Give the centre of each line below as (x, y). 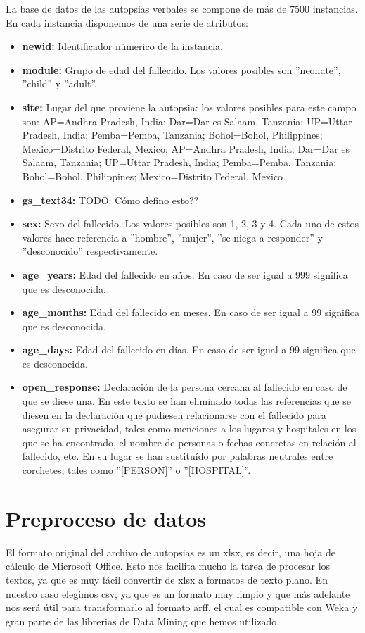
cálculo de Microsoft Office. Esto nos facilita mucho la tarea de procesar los (168, 566)
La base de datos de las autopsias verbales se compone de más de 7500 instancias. (182, 8)
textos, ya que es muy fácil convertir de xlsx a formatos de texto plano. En (167, 579)
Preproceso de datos (106, 518)
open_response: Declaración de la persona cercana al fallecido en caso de (185, 387)
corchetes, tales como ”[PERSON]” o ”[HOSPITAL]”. (136, 470)
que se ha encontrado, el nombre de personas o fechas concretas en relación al (189, 442)
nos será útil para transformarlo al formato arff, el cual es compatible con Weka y (182, 607)
